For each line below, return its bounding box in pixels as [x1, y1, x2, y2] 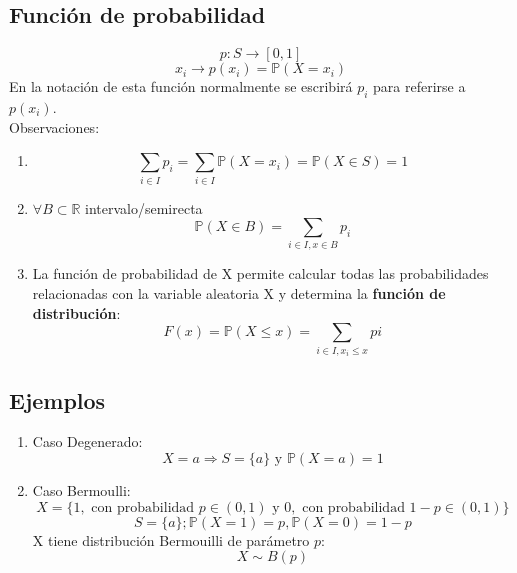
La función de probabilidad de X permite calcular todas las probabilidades [32, 263, 489, 284]
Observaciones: [9, 116, 100, 137]
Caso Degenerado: [32, 431, 143, 452]
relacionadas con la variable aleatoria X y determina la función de [32, 283, 446, 304]
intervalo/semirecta [85, 197, 203, 218]
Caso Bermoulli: [32, 479, 131, 500]
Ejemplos [9, 384, 106, 415]
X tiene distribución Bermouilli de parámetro [32, 529, 310, 550]
